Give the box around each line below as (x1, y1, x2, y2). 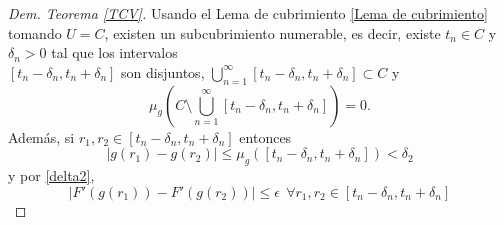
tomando (8, 22, 62, 43)
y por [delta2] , (8, 164, 95, 185)
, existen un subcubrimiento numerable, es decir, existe (104, 22, 441, 43)
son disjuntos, (121, 61, 205, 82)
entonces (239, 126, 292, 147)
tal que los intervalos (51, 42, 178, 63)
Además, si (8, 126, 75, 147)
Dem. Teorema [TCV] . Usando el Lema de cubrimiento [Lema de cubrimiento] (8, 3, 488, 23)
